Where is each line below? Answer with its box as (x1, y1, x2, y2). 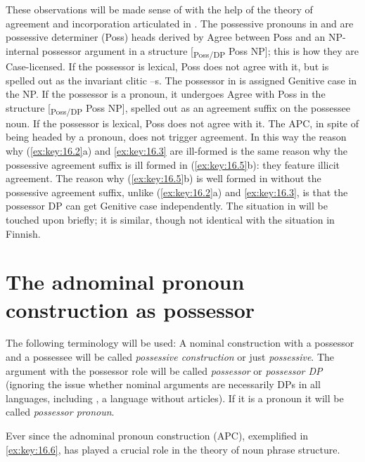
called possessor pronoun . (6, 404, 115, 419)
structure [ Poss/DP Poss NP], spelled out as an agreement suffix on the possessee (6, 100, 350, 117)
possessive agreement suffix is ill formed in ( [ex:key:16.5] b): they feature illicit (6, 157, 340, 172)
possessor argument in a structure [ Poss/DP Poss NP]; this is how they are (41, 43, 359, 60)
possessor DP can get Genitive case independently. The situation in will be (6, 198, 328, 213)
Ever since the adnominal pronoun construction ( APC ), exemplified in (6, 428, 309, 443)
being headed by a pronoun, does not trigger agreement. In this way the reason (6, 129, 347, 144)
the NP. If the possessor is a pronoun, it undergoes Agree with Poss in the (6, 86, 326, 101)
